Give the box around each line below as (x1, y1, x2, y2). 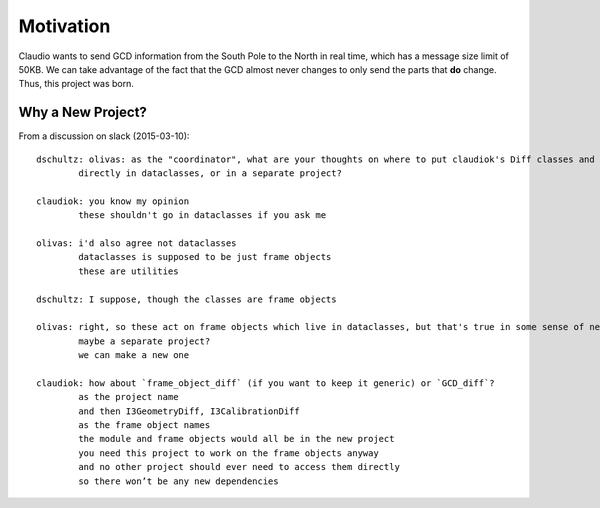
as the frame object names (78, 420, 211, 431)
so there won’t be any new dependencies (78, 475, 279, 487)
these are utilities (78, 265, 179, 277)
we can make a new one (78, 350, 190, 361)
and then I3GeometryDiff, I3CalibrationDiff (78, 405, 300, 417)
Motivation (18, 15, 111, 37)
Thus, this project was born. (18, 78, 135, 90)
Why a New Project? (18, 104, 147, 121)
